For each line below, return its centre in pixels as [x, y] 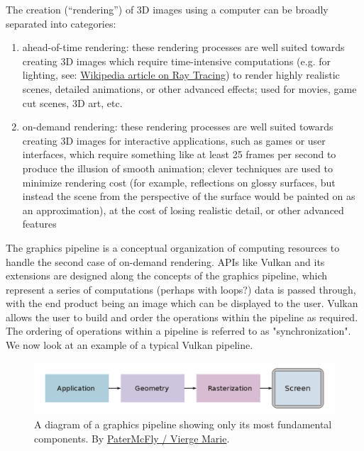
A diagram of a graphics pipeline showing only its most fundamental [183, 424]
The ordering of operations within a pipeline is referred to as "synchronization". [178, 331]
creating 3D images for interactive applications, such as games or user [174, 140]
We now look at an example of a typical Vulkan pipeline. [129, 345]
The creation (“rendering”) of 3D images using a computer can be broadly [167, 9]
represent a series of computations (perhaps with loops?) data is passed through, [181, 289]
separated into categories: [61, 23]
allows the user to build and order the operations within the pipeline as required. [182, 317]
